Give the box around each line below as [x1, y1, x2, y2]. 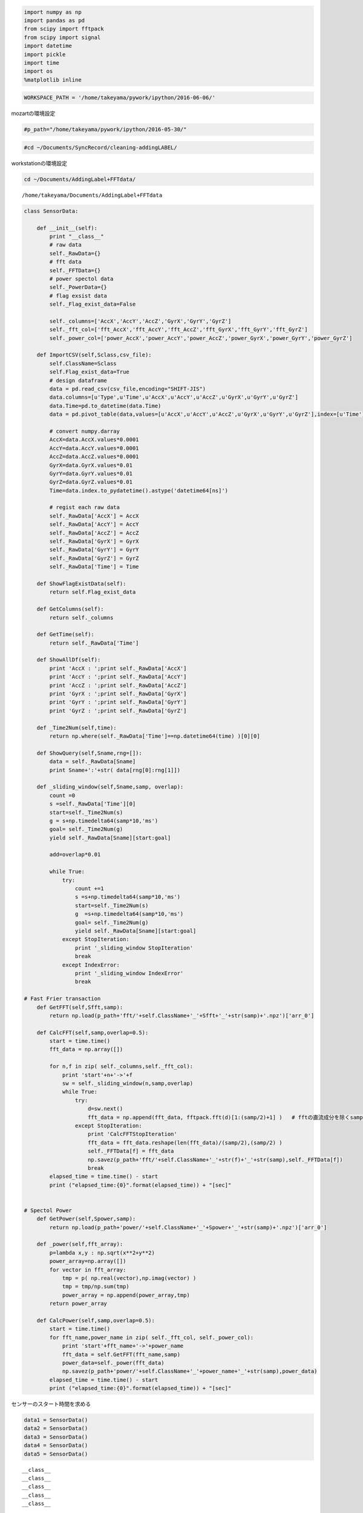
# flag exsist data [49, 292, 107, 299]
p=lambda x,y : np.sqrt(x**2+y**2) [49, 1249, 155, 1256]
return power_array [49, 1300, 107, 1307]
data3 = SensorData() [24, 1433, 88, 1440]
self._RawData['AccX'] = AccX [49, 512, 139, 519]
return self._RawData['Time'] [49, 639, 139, 646]
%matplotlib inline [24, 76, 82, 83]
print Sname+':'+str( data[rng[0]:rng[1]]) [49, 766, 181, 773]
